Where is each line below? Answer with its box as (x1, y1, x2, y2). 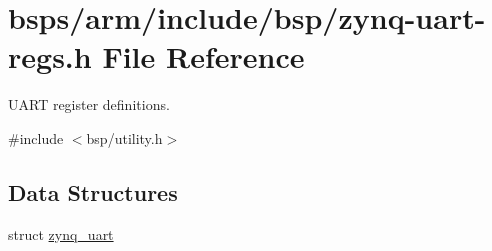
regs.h (8, 36, 92, 77)
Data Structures (8, 176, 178, 207)
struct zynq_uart (8, 223, 114, 244)
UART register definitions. (8, 94, 170, 115)
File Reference (102, 36, 305, 77)
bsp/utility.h (86, 127, 163, 148)
